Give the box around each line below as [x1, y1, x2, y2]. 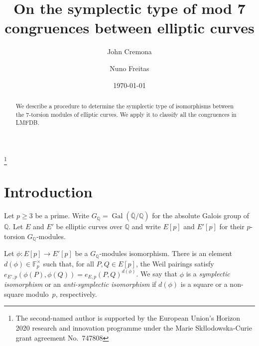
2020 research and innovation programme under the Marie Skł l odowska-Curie [15, 322, 252, 333]
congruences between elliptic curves [4, 17, 255, 38]
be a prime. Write [35, 210, 90, 221]
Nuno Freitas [110, 63, 149, 73]
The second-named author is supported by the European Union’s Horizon [15, 313, 241, 323]
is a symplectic [186, 268, 230, 279]
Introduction [4, 181, 93, 202]
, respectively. [55, 288, 97, 299]
